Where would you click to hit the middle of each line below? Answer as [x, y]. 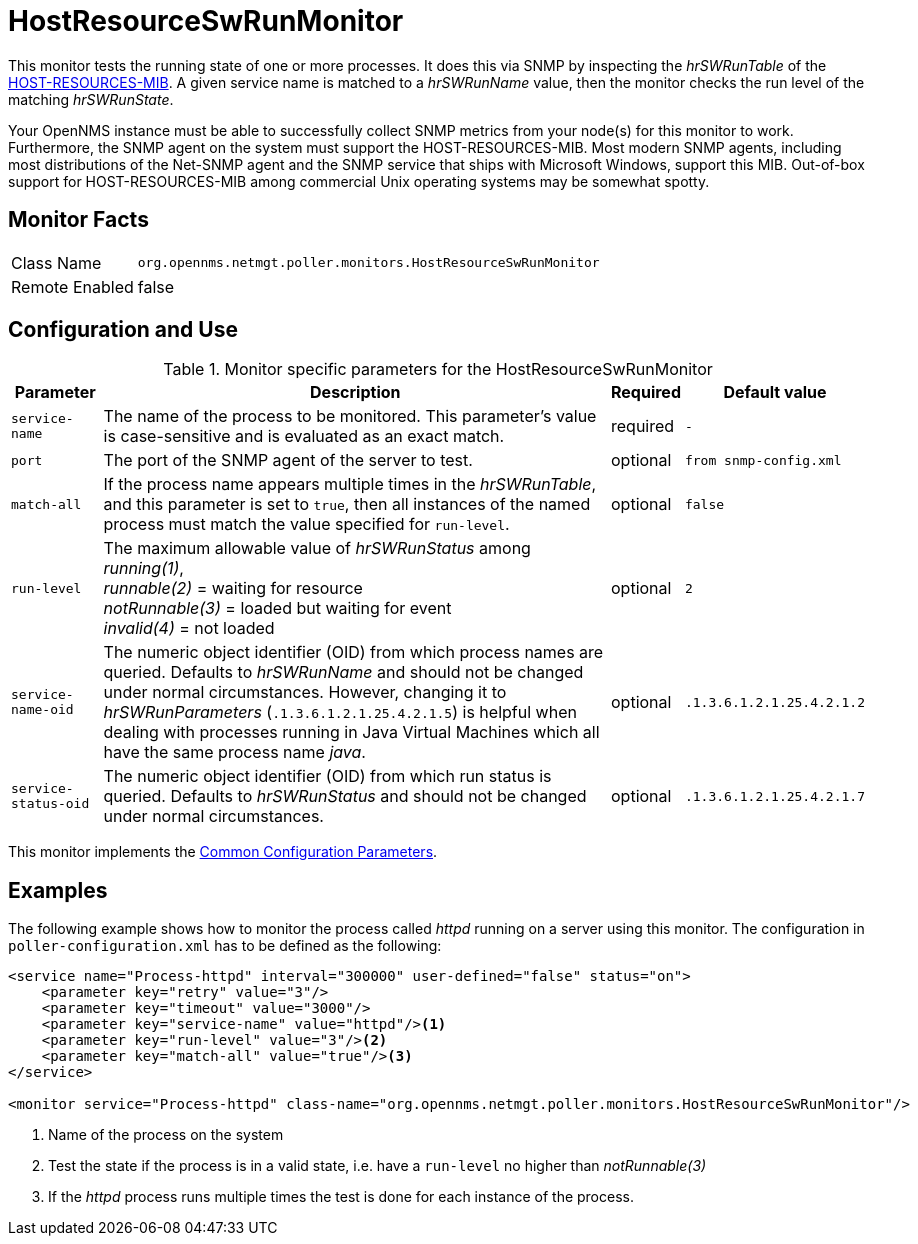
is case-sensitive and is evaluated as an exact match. [304, 436]
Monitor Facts [78, 220]
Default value [775, 392]
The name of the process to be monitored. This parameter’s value [350, 416]
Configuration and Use [123, 330]
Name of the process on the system [166, 1135]
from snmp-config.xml [763, 460]
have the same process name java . [234, 752]
